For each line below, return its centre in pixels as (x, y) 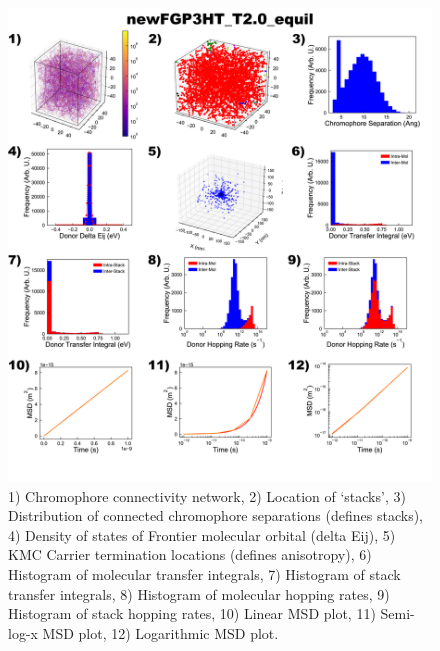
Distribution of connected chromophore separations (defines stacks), (215, 515)
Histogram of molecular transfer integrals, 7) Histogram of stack (204, 573)
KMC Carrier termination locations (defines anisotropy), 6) (190, 554)
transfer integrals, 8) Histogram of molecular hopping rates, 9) (199, 593)
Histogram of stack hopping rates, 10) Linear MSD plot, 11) (192, 613)
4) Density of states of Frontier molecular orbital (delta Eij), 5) (202, 534)
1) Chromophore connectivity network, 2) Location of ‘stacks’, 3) (207, 495)
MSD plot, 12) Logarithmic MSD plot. (160, 632)
